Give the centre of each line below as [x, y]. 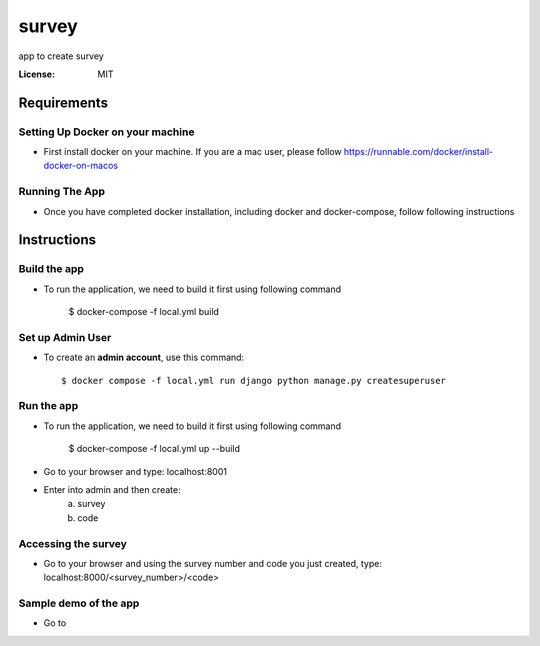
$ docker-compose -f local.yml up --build [154, 449]
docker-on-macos [81, 166]
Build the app [51, 269]
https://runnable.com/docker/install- [418, 152]
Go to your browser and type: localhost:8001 [135, 471]
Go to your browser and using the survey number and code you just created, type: [212, 563]
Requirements [63, 102]
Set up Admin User [65, 337]
